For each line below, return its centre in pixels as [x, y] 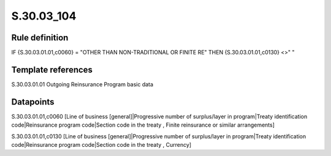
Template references [52, 69]
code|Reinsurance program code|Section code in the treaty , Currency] [101, 145]
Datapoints [33, 102]
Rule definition [40, 38]
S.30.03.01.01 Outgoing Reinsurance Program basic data [82, 84]
